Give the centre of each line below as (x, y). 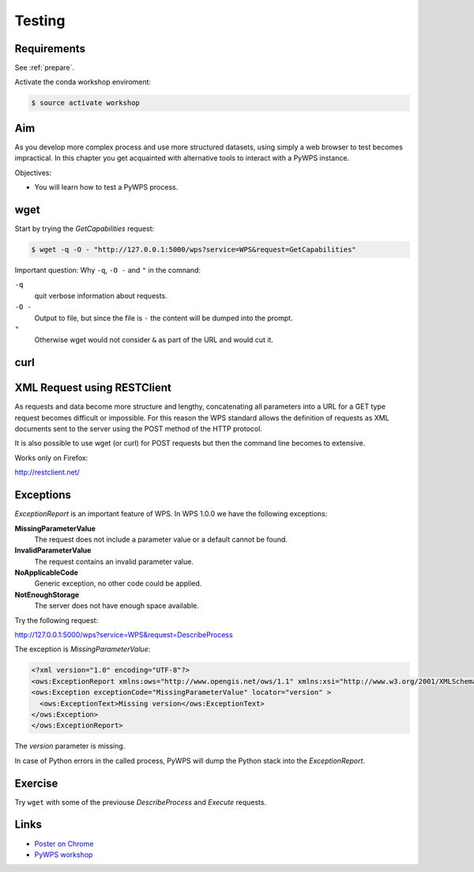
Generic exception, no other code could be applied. (118, 583)
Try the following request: (56, 620)
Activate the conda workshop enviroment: (83, 82)
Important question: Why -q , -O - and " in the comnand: (108, 270)
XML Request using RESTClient (93, 388)
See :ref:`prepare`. (45, 68)
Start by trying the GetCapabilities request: (85, 228)
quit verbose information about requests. (101, 296)
